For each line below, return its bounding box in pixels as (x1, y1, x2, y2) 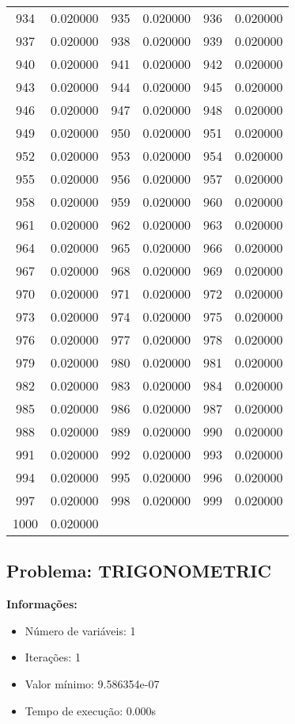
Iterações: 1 (25, 649, 81, 665)
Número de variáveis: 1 (25, 622, 136, 638)
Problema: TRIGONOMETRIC (6, 558, 271, 583)
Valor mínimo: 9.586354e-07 (25, 675, 160, 692)
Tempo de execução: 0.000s (25, 702, 157, 718)
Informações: (6, 596, 78, 612)
